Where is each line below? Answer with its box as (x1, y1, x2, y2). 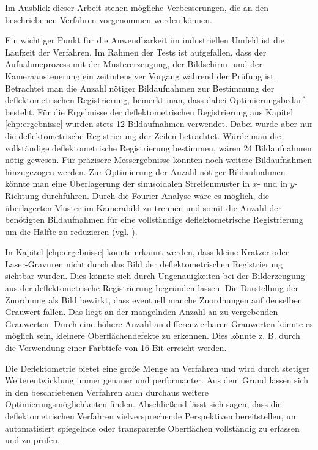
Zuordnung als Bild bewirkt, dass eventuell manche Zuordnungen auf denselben (5, 293, 303, 306)
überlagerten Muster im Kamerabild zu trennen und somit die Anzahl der (5, 201, 281, 214)
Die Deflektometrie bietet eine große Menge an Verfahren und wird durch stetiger (5, 361, 310, 374)
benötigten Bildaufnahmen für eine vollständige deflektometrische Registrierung (5, 213, 303, 226)
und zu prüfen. (5, 434, 60, 446)
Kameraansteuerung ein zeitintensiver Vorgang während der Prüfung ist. (5, 69, 276, 82)
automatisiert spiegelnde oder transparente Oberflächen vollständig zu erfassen (5, 421, 300, 434)
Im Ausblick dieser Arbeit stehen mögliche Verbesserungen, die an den (5, 1, 269, 13)
